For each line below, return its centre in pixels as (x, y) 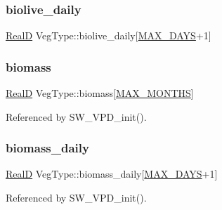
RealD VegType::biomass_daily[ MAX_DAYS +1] (112, 174)
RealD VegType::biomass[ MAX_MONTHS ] (100, 93)
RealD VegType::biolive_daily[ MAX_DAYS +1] (109, 35)
